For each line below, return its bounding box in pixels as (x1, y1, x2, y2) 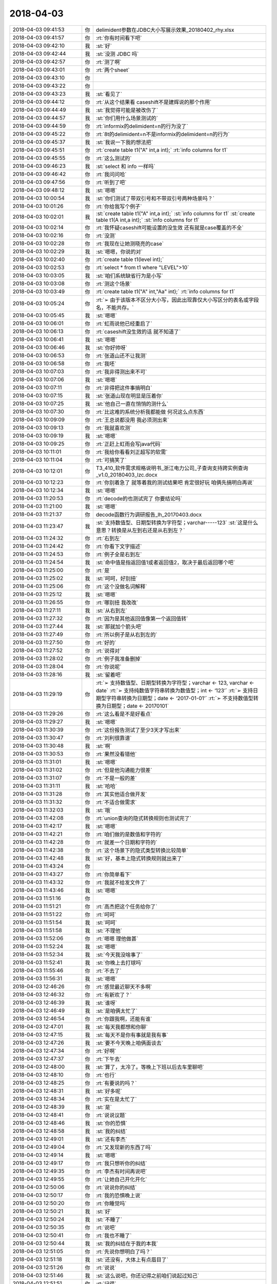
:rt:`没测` (95, 232, 116, 239)
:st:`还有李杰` (95, 1136, 128, 1143)
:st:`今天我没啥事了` (95, 951, 143, 958)
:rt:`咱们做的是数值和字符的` (95, 830, 163, 838)
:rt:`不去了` (95, 967, 122, 974)
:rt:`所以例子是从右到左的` (95, 631, 157, 638)
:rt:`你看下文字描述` (95, 542, 142, 550)
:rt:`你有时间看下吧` (95, 34, 142, 41)
